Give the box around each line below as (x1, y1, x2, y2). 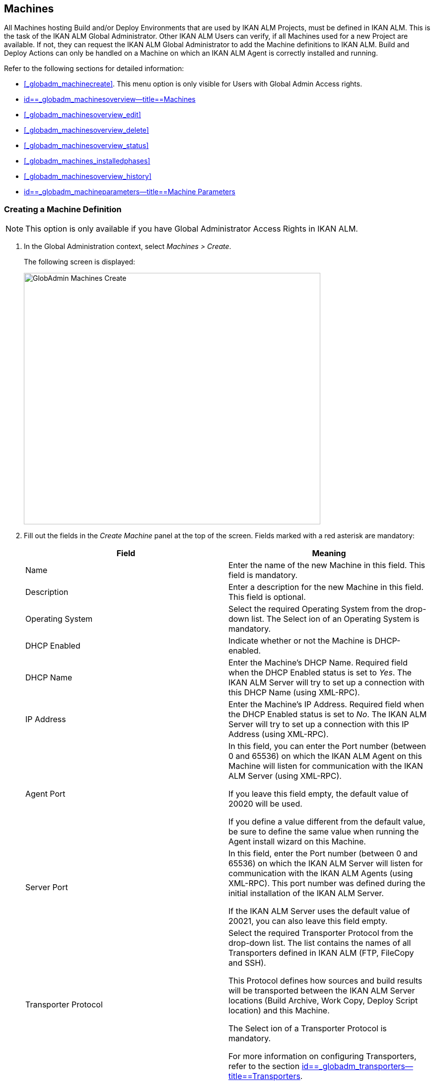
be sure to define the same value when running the (228, 827, 419, 837)
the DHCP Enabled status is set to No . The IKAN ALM (228, 709, 427, 720)
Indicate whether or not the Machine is (228, 636, 372, 646)
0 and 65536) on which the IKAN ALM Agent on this (228, 751, 422, 761)
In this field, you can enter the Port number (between (228, 741, 427, 751)
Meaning (312, 548, 346, 559)
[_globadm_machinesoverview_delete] (24, 126, 149, 135)
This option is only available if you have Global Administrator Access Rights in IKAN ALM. (25, 224, 358, 234)
